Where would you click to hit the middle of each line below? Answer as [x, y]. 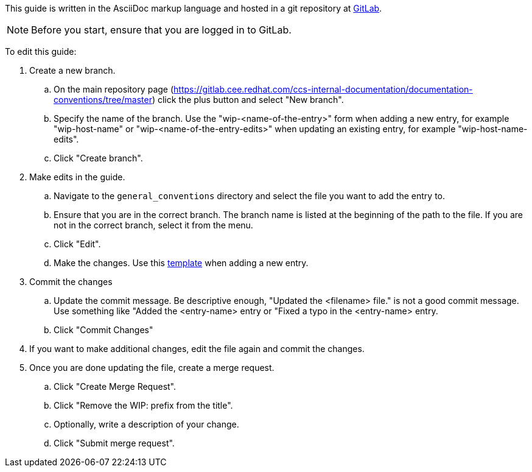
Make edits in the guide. [77, 177]
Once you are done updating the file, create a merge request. [152, 368]
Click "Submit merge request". [114, 443]
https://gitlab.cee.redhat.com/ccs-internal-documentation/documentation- [323, 89]
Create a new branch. [72, 70]
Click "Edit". [77, 244]
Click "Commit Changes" [103, 330]
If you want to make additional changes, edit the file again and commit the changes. [197, 349]
